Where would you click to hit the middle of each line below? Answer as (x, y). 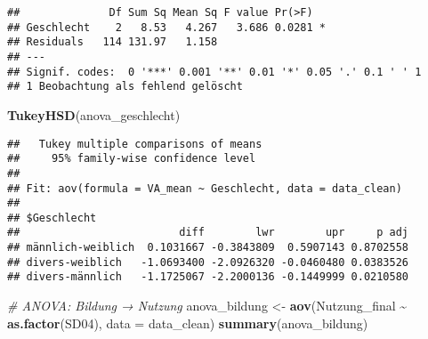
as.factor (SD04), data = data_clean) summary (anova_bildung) (188, 323)
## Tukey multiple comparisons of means (135, 144)
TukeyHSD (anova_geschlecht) (94, 114)
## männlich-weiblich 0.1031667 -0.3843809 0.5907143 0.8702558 (208, 248)
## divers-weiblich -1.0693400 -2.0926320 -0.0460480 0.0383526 (208, 262)
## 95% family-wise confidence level (132, 159)
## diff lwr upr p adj (208, 233)
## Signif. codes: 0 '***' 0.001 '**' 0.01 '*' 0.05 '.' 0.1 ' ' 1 (214, 72)
